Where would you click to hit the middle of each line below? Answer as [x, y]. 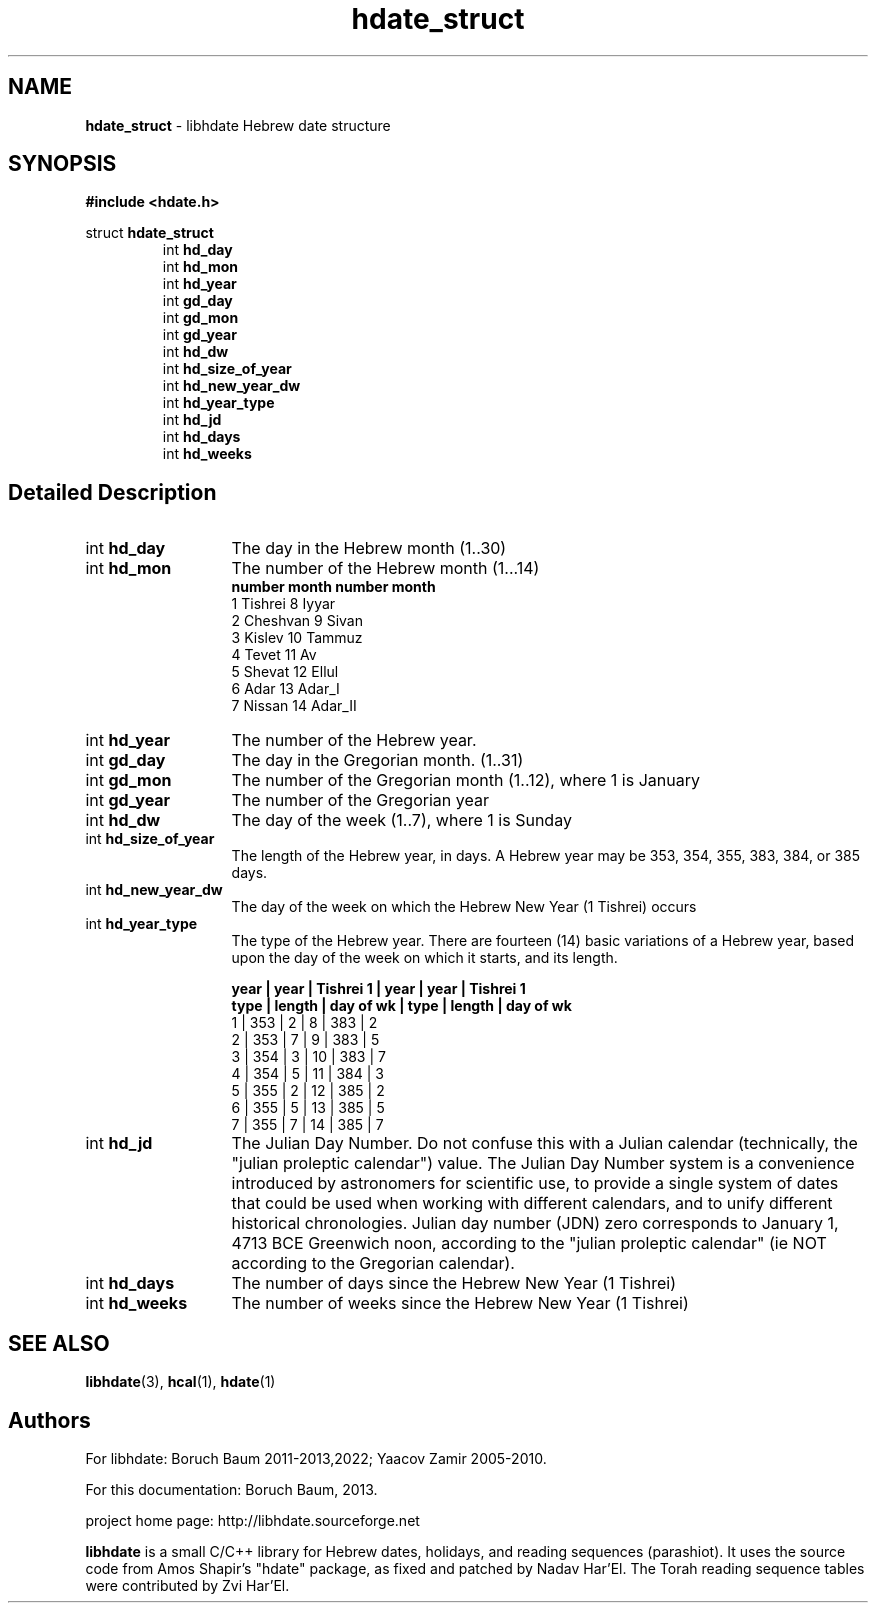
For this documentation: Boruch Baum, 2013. [231, 1489]
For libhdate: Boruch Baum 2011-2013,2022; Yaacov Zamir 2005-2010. [316, 1458]
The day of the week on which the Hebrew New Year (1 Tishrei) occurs [464, 907]
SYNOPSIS [62, 164]
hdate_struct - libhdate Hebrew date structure [238, 125]
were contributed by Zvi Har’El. [187, 1585]
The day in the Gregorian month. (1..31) [377, 760]
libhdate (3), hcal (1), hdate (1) [180, 1382]
